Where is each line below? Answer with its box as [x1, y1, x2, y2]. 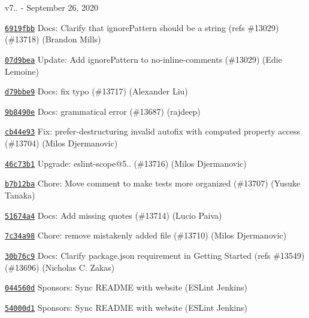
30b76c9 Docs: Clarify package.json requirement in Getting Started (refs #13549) [5, 249, 305, 261]
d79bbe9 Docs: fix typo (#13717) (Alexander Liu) [5, 85, 188, 97]
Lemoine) [5, 65, 39, 77]
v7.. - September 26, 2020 [5, 1, 98, 13]
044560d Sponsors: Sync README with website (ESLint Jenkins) [5, 281, 247, 293]
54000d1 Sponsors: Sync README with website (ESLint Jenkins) [5, 301, 247, 313]
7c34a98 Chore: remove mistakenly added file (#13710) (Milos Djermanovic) [5, 229, 287, 241]
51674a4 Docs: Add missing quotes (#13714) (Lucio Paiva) [5, 209, 222, 221]
